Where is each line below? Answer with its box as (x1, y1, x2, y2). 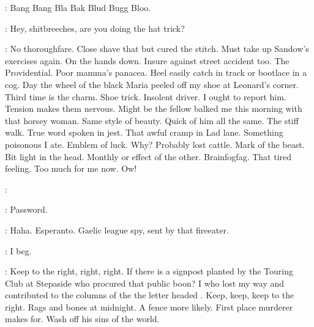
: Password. (5, 203, 48, 216)
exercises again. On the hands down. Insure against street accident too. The (5, 54, 290, 67)
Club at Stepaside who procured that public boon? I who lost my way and (5, 276, 285, 289)
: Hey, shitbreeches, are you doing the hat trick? (5, 21, 185, 34)
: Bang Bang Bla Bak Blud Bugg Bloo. (5, 1, 151, 13)
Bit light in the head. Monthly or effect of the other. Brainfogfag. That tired (5, 150, 292, 163)
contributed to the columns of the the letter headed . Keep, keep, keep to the (5, 288, 294, 301)
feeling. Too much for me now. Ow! (5, 162, 137, 175)
